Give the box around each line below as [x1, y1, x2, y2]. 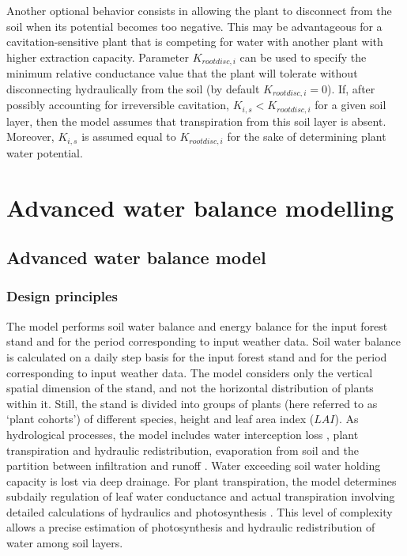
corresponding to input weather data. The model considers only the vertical [6, 364, 373, 380]
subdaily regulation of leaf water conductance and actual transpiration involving [6, 488, 395, 505]
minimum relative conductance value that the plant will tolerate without [6, 65, 358, 81]
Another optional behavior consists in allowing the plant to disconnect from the [6, 2, 392, 18]
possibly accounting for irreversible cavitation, [6, 96, 229, 113]
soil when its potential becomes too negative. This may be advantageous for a [6, 17, 383, 34]
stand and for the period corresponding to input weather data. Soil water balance [6, 333, 401, 350]
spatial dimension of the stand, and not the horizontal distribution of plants [6, 380, 374, 396]
